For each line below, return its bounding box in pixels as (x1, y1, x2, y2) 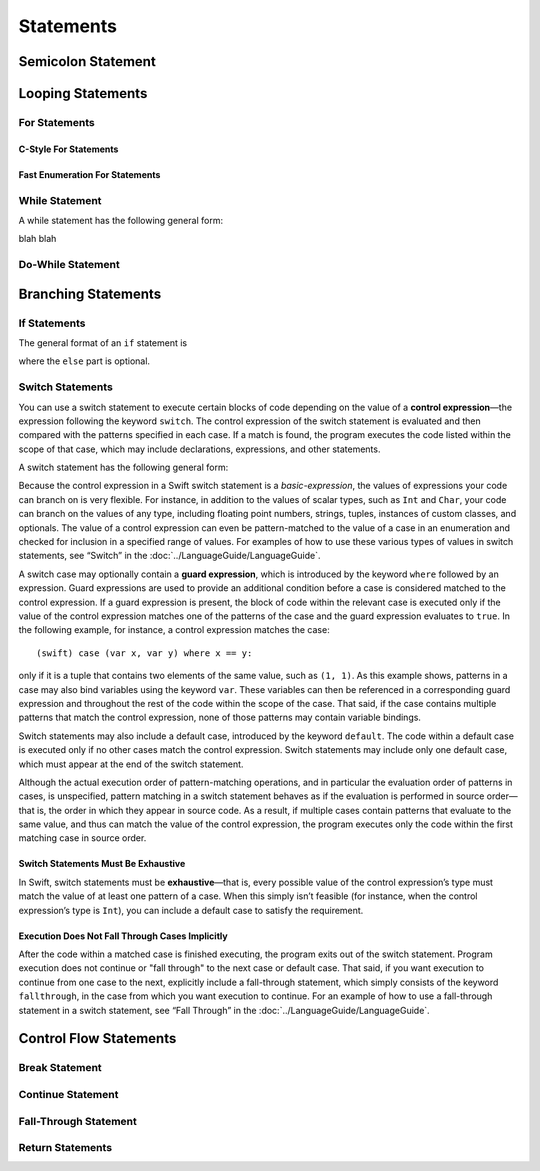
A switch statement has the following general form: (18, 461, 229, 474)
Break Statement (18, 1061, 102, 1075)
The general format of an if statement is (18, 337, 188, 349)
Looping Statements (18, 85, 148, 102)
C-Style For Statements (18, 143, 119, 155)
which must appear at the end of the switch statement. (18, 758, 244, 770)
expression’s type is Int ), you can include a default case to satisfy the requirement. (18, 904, 364, 916)
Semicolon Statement (18, 53, 157, 70)
